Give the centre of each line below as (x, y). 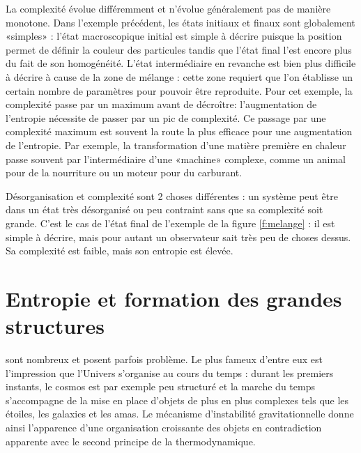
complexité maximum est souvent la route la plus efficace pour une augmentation (179, 131)
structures (55, 326)
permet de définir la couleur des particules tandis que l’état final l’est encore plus (179, 49)
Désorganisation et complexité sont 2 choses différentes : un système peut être (172, 195)
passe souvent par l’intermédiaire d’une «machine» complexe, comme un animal (176, 159)
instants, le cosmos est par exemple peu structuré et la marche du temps (160, 386)
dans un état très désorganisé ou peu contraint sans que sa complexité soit (164, 209)
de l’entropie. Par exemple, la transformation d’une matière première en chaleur (176, 145)
